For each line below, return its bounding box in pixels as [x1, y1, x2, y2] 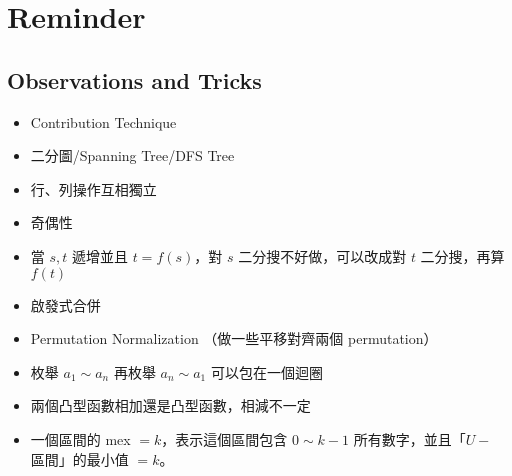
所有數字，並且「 [353, 428, 466, 449]
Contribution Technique [30, 111, 177, 132]
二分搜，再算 [420, 245, 505, 266]
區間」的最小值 [30, 448, 129, 469]
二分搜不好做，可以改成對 [238, 245, 407, 266]
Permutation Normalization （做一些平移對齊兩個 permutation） [30, 328, 438, 349]
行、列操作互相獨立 [30, 178, 157, 199]
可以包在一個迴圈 [210, 361, 323, 382]
